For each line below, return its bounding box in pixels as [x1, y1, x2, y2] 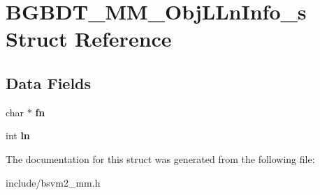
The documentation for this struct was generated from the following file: [6, 151, 315, 166]
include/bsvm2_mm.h [6, 175, 101, 189]
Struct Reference [6, 24, 172, 53]
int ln [6, 128, 30, 143]
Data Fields [6, 72, 92, 93]
